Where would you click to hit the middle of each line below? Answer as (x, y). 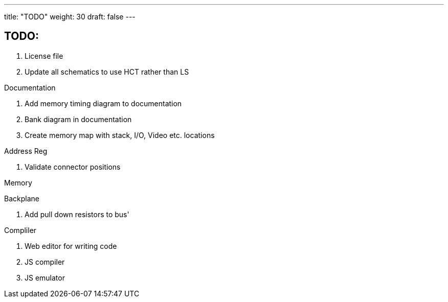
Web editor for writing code (71, 246)
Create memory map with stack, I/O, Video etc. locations (120, 135)
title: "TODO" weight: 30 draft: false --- (70, 17)
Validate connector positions (73, 167)
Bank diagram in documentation (78, 119)
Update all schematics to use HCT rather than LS (107, 72)
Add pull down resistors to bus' (77, 214)
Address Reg (26, 151)
